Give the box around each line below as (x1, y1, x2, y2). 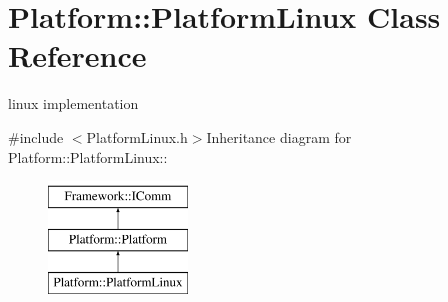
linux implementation (8, 93, 139, 114)
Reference (8, 35, 147, 76)
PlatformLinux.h (86, 126, 188, 147)
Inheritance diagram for (206, 126, 352, 147)
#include (8, 126, 64, 147)
